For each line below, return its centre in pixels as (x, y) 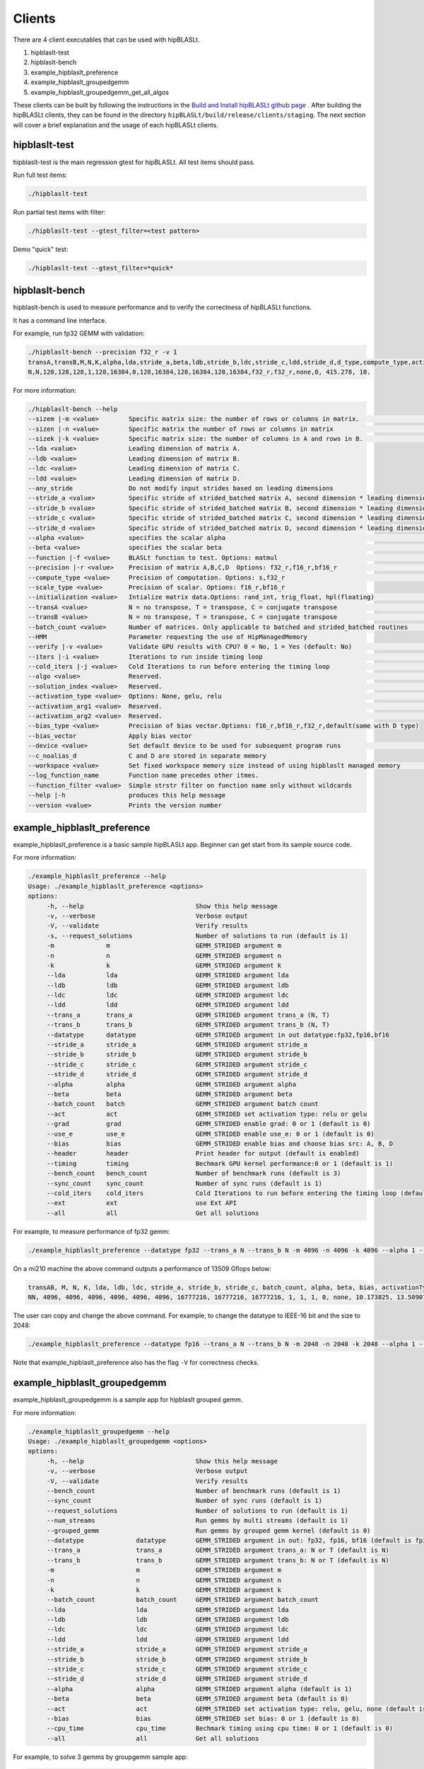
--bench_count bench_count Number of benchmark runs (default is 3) (194, 1174)
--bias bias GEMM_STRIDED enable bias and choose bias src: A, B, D (220, 1143)
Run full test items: (40, 175)
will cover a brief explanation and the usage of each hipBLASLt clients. (116, 125)
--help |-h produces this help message (127, 795)
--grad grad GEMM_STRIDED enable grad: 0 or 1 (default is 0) (208, 1124)
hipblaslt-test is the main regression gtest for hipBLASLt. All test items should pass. (134, 162)
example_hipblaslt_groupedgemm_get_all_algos (100, 92)
